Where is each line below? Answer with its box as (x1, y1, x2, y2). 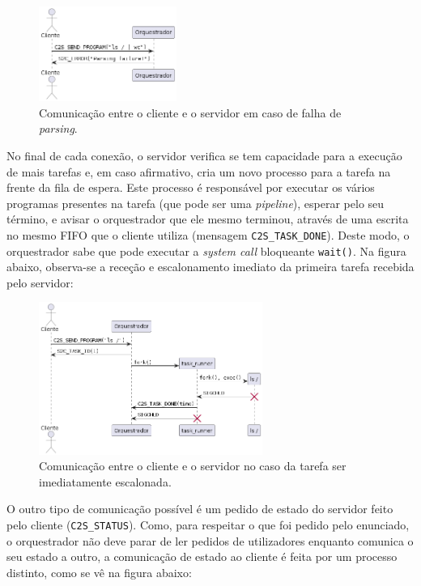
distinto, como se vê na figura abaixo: (6, 563, 192, 580)
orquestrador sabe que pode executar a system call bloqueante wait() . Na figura (6, 242, 406, 259)
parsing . (39, 120, 78, 137)
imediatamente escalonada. (39, 473, 172, 490)
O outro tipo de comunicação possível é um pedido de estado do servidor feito (6, 500, 393, 517)
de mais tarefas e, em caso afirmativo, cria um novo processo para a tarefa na (6, 163, 391, 180)
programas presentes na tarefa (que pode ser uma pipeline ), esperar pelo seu (6, 194, 385, 211)
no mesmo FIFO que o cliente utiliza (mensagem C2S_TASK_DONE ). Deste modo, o (6, 226, 410, 243)
